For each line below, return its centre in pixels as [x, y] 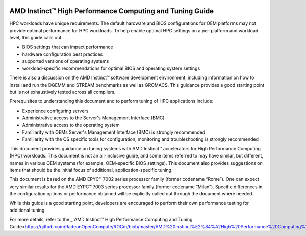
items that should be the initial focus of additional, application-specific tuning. [91, 170]
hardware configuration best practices [62, 54]
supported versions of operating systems [66, 61]
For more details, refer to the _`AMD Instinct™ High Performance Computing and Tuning [101, 220]
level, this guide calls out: [36, 38]
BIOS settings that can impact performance [68, 47]
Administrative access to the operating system [71, 125]
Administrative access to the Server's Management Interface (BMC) [93, 118]
